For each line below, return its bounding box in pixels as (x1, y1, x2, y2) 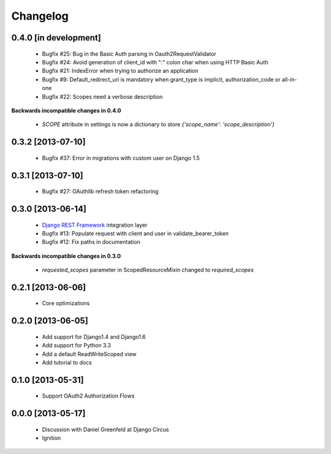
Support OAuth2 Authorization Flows (42, 392, 135, 399)
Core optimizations (42, 300, 90, 307)
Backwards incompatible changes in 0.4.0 (11, 107, 121, 114)
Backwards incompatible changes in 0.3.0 (11, 252, 121, 260)
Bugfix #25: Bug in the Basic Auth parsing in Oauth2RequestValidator (42, 50, 217, 58)
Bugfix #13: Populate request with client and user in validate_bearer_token (42, 230, 229, 237)
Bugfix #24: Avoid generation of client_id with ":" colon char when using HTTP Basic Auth (42, 58, 269, 66)
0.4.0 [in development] (11, 32, 101, 43)
